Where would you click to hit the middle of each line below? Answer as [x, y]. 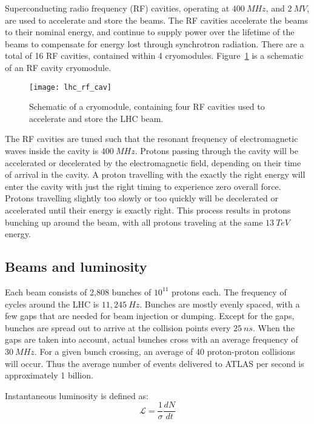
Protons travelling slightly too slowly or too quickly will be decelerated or [142, 198]
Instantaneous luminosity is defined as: [77, 395]
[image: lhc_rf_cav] [71, 87]
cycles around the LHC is [52, 304]
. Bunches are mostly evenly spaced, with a [220, 304]
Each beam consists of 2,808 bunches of [78, 291]
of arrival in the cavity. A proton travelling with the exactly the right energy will [155, 174]
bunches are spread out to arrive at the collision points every [118, 327]
